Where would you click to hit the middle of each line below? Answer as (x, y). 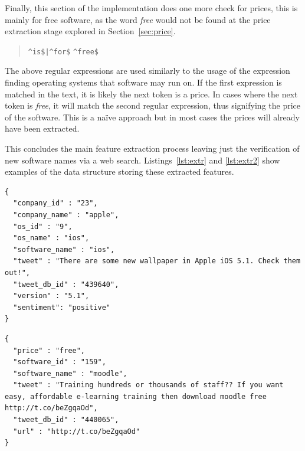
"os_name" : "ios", (51, 238)
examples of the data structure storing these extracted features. (119, 171)
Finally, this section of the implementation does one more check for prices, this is (151, 8)
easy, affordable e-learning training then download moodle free (136, 396)
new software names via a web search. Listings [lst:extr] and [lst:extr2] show (142, 160)
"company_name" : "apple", (66, 215)
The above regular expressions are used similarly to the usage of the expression (147, 71)
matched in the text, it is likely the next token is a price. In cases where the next (151, 94)
